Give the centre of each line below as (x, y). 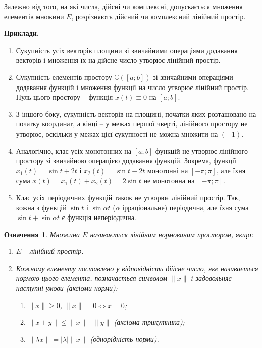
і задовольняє (211, 278)
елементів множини (34, 16)
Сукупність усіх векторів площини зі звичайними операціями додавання (127, 50)
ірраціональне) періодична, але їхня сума (186, 207)
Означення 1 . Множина (42, 234)
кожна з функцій (41, 207)
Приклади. (22, 33)
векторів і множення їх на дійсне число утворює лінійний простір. (118, 60)
